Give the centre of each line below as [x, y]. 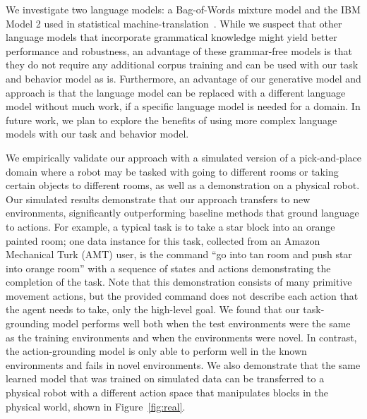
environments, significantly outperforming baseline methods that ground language [182, 213]
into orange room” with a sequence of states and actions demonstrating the [168, 268]
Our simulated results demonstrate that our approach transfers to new [158, 199]
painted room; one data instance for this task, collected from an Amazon [163, 240]
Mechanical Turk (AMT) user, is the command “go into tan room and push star [179, 254]
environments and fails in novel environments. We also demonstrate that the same [183, 364]
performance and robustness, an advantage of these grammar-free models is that [179, 50]
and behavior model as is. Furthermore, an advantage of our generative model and [183, 78]
